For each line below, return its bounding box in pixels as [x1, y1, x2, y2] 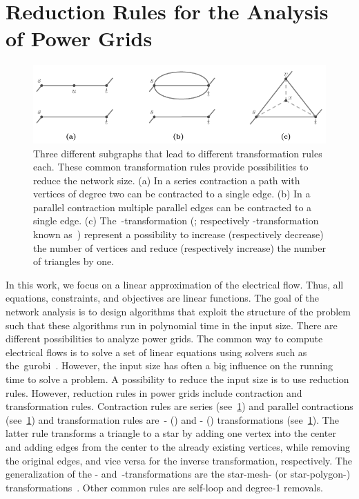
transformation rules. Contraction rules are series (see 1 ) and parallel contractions [6, 399, 353, 413]
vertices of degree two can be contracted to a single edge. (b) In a [33, 186, 311, 201]
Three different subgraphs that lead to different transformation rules [33, 146, 322, 160]
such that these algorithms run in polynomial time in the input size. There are [6, 317, 338, 332]
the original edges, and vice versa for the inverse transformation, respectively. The [6, 453, 352, 467]
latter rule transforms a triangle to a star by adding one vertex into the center [6, 426, 336, 440]
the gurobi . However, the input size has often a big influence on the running [6, 358, 333, 373]
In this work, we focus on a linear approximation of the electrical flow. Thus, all [6, 277, 344, 291]
